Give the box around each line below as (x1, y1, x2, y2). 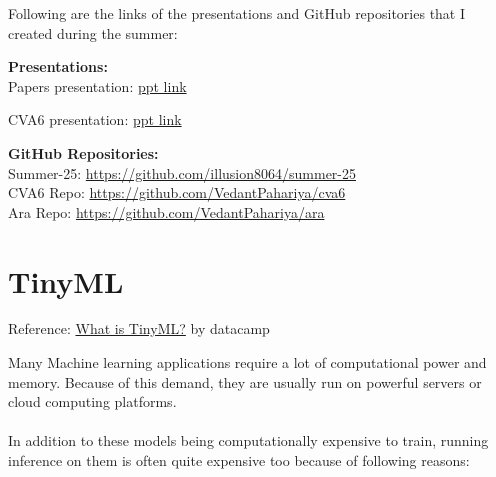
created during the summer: (8, 22, 178, 43)
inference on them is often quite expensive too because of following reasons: (8, 450, 470, 471)
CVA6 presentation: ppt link (8, 109, 182, 130)
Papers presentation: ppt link (8, 75, 187, 96)
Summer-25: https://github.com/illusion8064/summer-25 (8, 162, 356, 183)
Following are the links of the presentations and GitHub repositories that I (8, 3, 466, 23)
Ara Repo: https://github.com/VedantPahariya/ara (8, 201, 325, 222)
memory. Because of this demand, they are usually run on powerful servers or (8, 371, 482, 392)
